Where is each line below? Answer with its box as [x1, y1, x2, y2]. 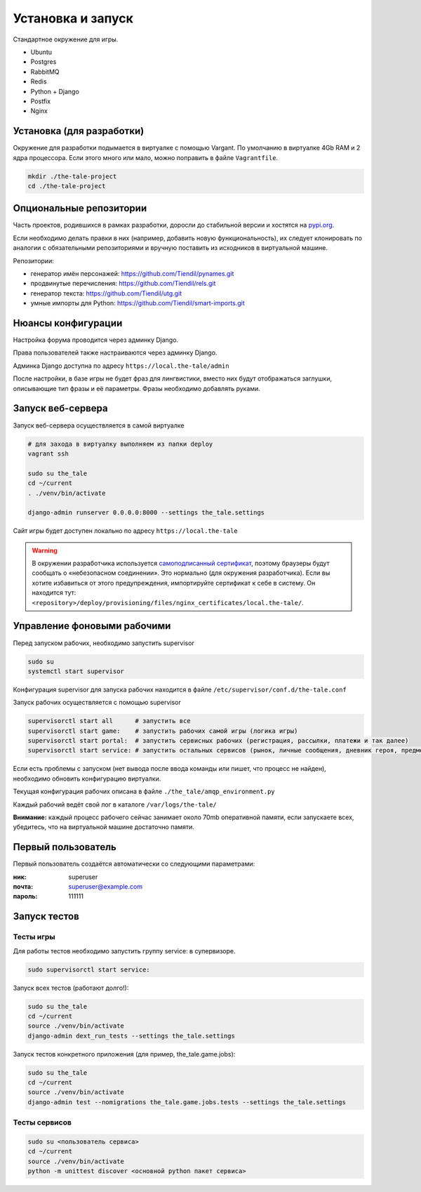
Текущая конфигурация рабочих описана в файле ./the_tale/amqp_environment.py [13, 787, 275, 796]
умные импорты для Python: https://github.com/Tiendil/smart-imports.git [30, 299, 245, 307]
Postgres [30, 58, 57, 66]
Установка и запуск [13, 11, 133, 26]
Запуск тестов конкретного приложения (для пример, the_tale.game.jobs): [13, 1049, 236, 1058]
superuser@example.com [68, 882, 143, 891]
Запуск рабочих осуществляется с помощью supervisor [13, 698, 182, 707]
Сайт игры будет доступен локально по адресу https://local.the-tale [13, 527, 238, 535]
